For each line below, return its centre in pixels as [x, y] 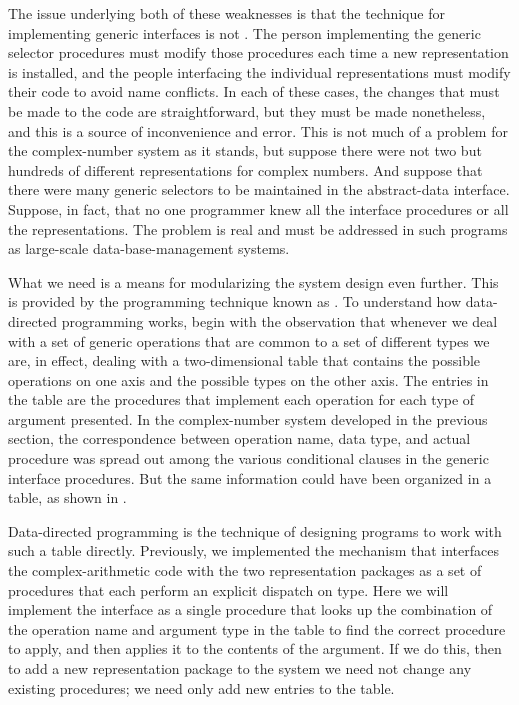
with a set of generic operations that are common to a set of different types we [249, 340]
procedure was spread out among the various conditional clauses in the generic [248, 458]
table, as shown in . [67, 497]
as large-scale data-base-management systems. [149, 248]
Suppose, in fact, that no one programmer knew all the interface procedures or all [258, 208]
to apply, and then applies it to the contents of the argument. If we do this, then [255, 648]
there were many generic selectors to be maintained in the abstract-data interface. [259, 189]
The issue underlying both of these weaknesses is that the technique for [226, 13]
